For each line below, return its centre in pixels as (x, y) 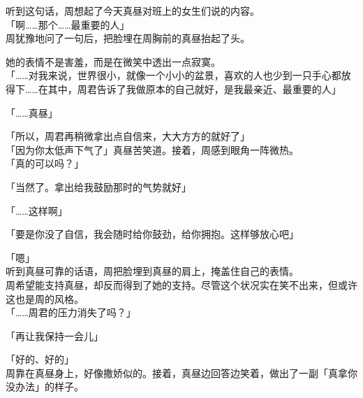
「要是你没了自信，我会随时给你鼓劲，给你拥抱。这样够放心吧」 (152, 234)
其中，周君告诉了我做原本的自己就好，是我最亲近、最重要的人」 (194, 88)
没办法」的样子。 (45, 386)
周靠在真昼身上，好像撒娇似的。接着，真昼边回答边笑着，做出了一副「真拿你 (181, 372)
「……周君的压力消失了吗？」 (71, 312)
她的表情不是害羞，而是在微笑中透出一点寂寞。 (113, 61)
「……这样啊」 (37, 210)
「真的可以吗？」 (45, 163)
